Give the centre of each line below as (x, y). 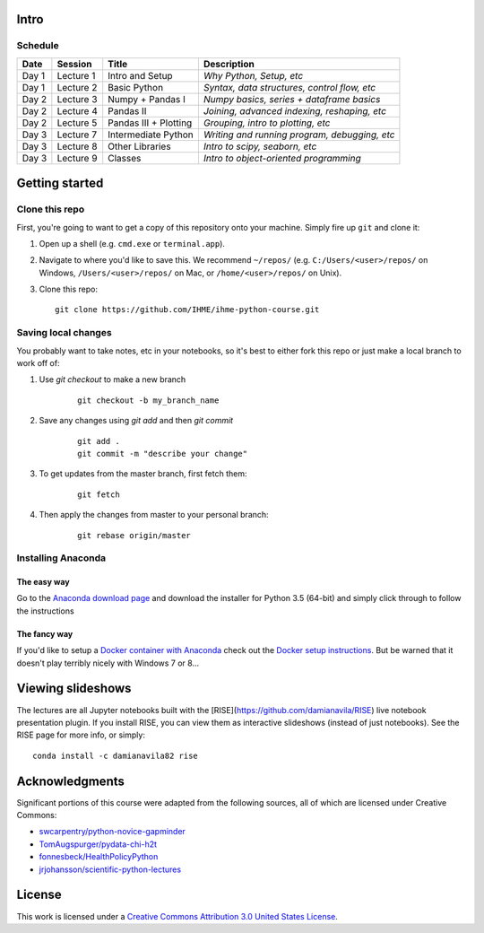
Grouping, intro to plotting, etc (267, 123)
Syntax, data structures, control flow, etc (290, 87)
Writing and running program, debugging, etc (299, 135)
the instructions (46, 611)
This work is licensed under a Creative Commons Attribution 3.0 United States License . (177, 916)
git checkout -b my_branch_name (148, 400)
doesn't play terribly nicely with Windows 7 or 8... (108, 663)
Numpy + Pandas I (147, 99)
